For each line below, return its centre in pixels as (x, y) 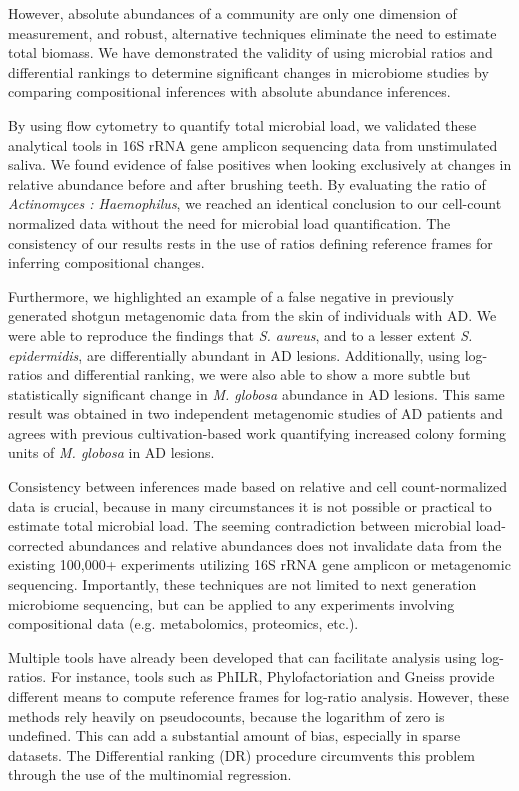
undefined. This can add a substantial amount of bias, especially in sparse (234, 735)
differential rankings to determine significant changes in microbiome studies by (248, 71)
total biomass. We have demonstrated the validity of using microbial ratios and (250, 52)
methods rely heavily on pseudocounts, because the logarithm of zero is (226, 715)
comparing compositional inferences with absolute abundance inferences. (229, 91)
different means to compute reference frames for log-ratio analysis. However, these (259, 696)
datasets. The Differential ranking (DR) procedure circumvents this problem (242, 754)
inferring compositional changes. (106, 262)
